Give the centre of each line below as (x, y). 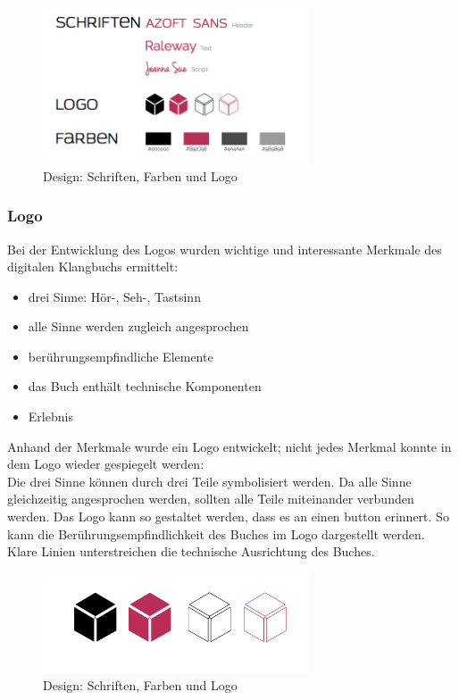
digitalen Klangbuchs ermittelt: (93, 267)
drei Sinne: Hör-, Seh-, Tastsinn (114, 296)
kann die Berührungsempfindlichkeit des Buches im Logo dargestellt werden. (216, 533)
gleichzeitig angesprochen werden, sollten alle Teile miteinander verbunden (211, 499)
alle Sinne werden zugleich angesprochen (138, 326)
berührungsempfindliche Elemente (121, 356)
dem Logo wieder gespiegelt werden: (106, 464)
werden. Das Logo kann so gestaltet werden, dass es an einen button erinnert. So (228, 517)
